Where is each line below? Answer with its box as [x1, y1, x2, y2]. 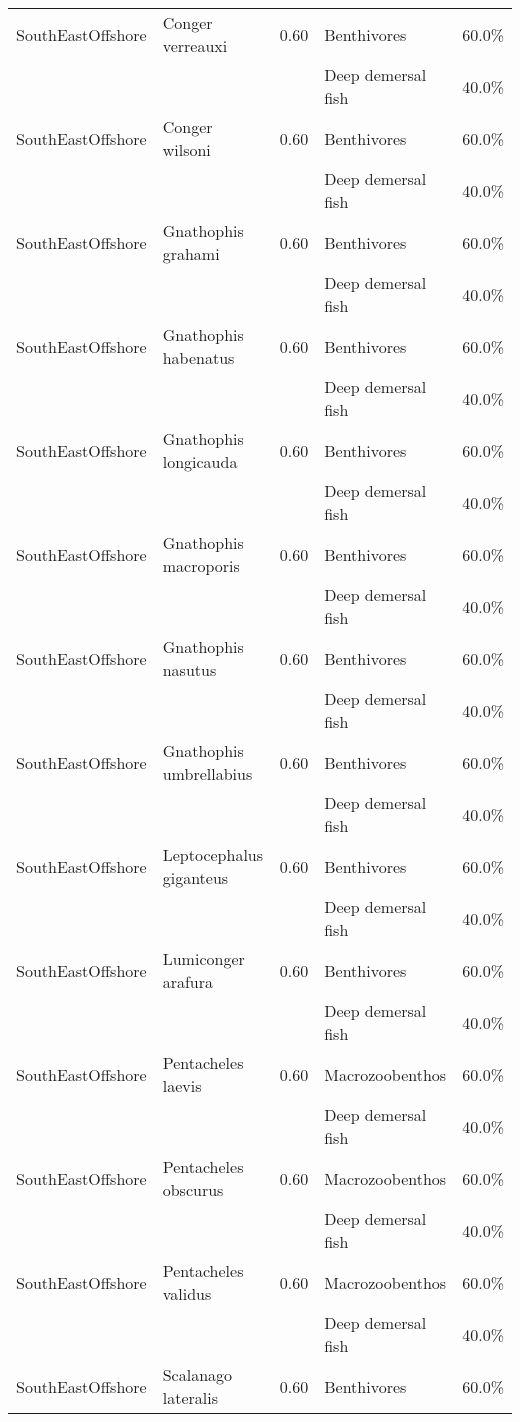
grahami [162, 242, 220, 265]
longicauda [162, 450, 238, 473]
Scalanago [162, 1363, 233, 1386]
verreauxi [162, 34, 228, 57]
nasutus [162, 658, 217, 681]
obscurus [162, 1178, 224, 1201]
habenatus [162, 346, 235, 369]
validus [162, 1282, 212, 1305]
